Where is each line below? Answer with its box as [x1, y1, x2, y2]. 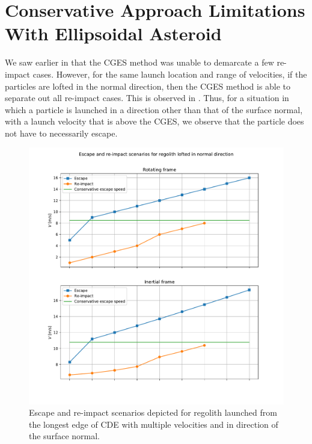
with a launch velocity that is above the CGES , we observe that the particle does [5, 115, 304, 128]
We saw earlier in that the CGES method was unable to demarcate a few [5, 56, 274, 69]
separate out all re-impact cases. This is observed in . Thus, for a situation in [5, 91, 289, 104]
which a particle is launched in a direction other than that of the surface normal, [5, 103, 303, 116]
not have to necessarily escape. [5, 126, 118, 139]
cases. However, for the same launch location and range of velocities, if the [32, 67, 307, 80]
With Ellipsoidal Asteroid [5, 21, 222, 46]
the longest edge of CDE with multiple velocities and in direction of [29, 418, 278, 430]
